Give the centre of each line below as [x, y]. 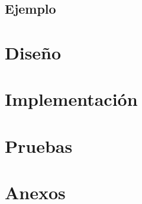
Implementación [71, 99]
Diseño [33, 52]
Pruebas [39, 145]
